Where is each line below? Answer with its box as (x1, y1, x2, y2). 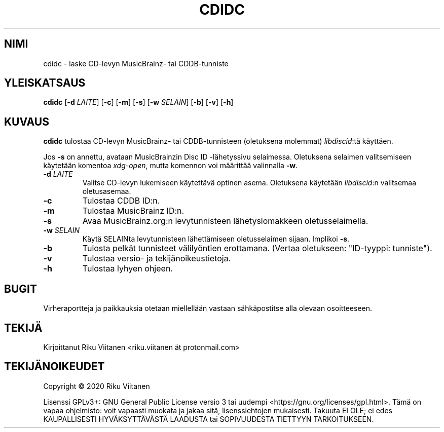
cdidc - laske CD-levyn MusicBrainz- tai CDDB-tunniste (43, 59, 229, 68)
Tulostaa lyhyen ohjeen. (82, 263, 173, 274)
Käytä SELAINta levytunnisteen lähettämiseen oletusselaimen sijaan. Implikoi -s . (82, 234, 350, 244)
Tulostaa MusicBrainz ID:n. (82, 206, 184, 216)
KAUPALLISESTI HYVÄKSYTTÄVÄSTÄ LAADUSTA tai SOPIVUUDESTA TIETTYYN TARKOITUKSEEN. (43, 414, 374, 423)
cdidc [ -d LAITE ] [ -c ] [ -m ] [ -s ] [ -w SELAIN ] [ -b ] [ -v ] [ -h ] (43, 98, 234, 107)
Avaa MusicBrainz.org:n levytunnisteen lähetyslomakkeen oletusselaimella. (82, 216, 368, 226)
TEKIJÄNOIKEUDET (4, 360, 105, 373)
